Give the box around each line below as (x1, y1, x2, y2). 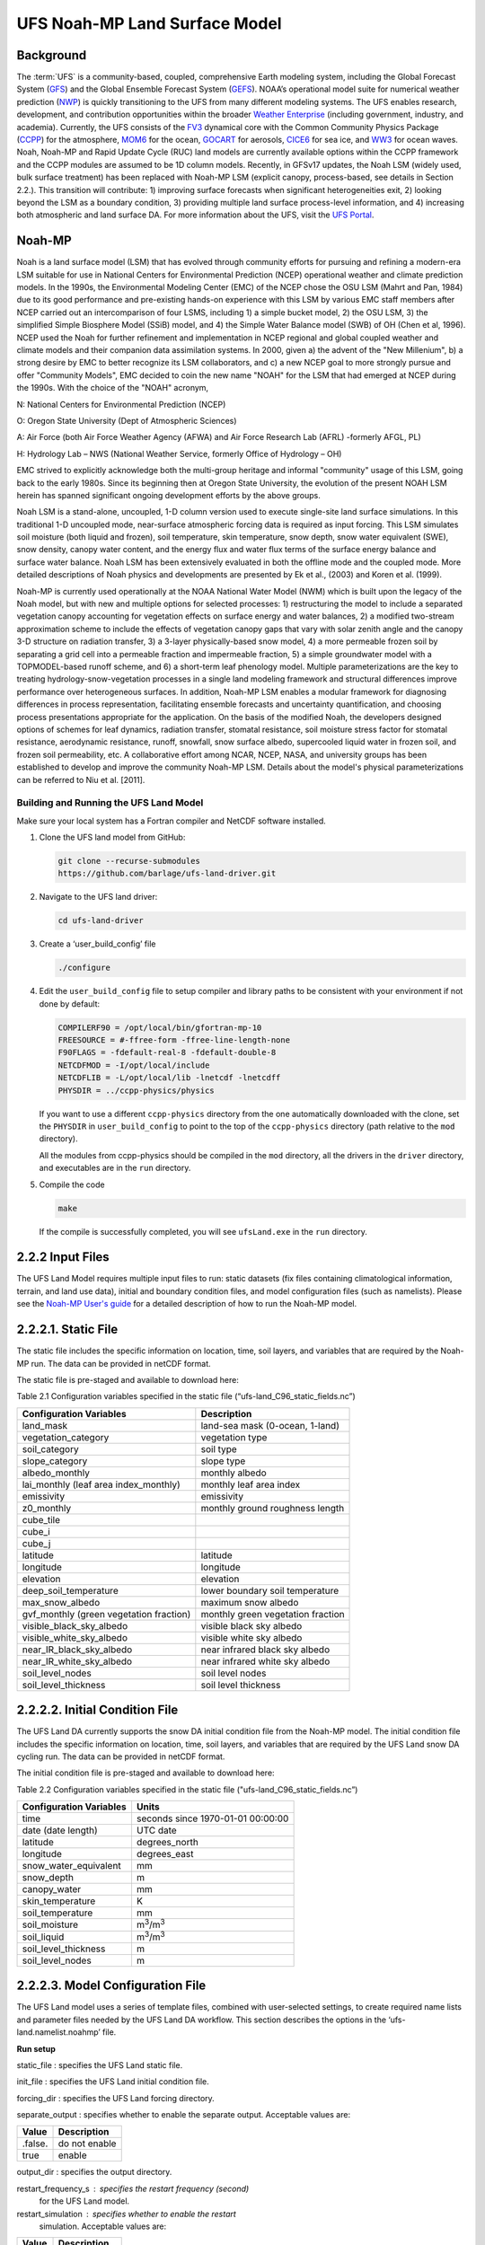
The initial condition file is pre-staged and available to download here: (16, 1767, 275, 1778)
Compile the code (39, 1179, 105, 1190)
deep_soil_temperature (22, 1584, 119, 1597)
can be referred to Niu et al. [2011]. (16, 774, 145, 785)
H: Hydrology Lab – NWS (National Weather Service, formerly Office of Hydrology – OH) (16, 448, 342, 459)
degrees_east (136, 1848, 194, 1861)
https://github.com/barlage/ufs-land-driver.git (57, 868, 277, 879)
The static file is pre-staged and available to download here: (16, 1374, 240, 1385)
